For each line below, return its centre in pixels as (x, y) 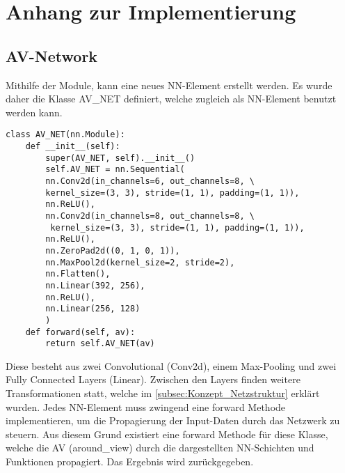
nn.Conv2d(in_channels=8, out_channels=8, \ (150, 216)
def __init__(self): (73, 147)
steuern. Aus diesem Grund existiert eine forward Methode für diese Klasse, (167, 434)
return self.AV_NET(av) (100, 344)
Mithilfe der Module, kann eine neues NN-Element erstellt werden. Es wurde (169, 85)
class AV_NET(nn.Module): (65, 135)
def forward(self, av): (80, 332)
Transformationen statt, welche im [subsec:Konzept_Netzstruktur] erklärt (163, 393)
